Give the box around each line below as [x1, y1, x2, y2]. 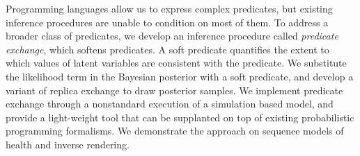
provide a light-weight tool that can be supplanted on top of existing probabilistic [6, 110, 354, 124]
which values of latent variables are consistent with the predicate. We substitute [6, 55, 347, 70]
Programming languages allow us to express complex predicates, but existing [6, 1, 333, 15]
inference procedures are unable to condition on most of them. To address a [6, 15, 329, 29]
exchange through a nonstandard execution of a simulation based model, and [6, 96, 334, 111]
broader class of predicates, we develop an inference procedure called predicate [6, 28, 338, 43]
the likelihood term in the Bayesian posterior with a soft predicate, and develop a [6, 69, 354, 83]
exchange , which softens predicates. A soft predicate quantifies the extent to [6, 42, 329, 56]
